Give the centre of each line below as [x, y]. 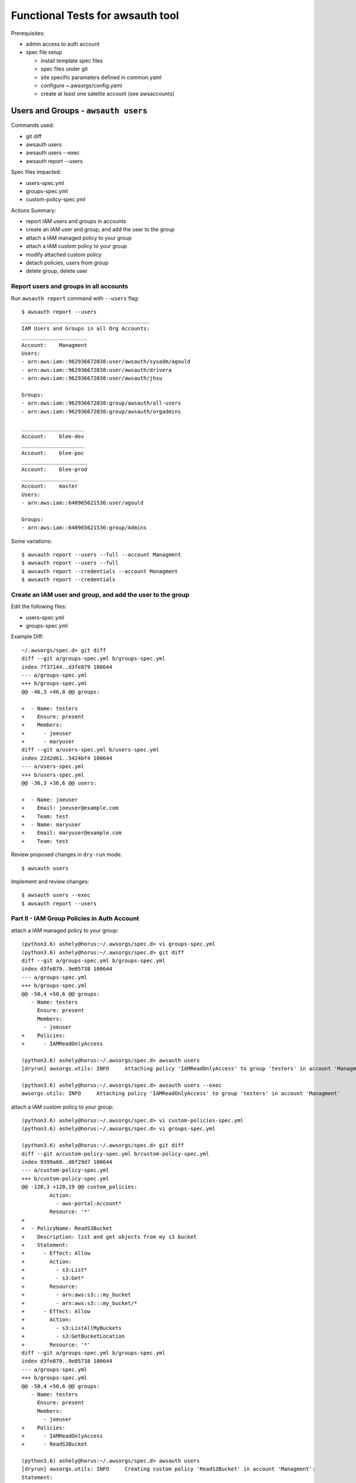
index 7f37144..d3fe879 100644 [67, 667]
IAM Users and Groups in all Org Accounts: [86, 328]
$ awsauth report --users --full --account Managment [101, 554]
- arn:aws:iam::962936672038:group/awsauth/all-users [101, 403]
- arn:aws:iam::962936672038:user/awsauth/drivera [97, 370]
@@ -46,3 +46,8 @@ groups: [61, 692]
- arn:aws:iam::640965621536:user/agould [82, 502]
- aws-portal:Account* [88, 1203]
